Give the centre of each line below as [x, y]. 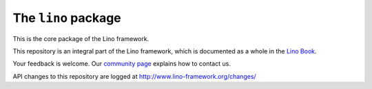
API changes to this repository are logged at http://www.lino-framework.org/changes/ [134, 76]
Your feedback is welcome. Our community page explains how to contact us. [122, 64]
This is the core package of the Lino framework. [81, 38]
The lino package [67, 18]
